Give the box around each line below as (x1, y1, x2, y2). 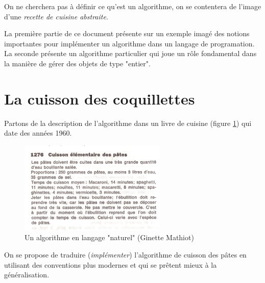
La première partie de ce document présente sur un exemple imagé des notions (4, 28, 250, 39)
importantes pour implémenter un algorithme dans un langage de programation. (4, 38, 255, 48)
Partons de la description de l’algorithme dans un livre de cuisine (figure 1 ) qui (4, 117, 252, 128)
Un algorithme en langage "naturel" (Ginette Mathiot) (25, 232, 194, 243)
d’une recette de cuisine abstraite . (4, 11, 108, 21)
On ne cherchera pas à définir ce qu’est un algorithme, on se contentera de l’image (4, 1, 261, 11)
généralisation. (4, 269, 50, 280)
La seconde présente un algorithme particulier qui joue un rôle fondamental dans (4, 48, 257, 59)
